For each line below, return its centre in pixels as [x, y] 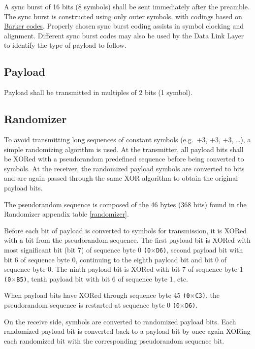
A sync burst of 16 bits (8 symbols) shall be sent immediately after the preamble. [127, 6]
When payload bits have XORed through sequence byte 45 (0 [97, 295]
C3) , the [207, 295]
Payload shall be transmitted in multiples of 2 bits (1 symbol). [98, 92]
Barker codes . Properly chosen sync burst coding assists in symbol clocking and [124, 26]
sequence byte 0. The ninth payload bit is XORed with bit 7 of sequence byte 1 [124, 269]
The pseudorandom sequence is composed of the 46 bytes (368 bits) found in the [125, 204]
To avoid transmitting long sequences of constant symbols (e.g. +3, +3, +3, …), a [127, 139]
